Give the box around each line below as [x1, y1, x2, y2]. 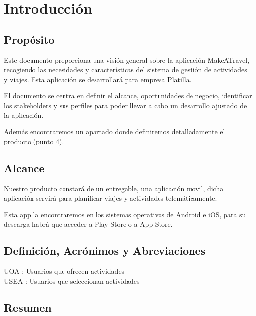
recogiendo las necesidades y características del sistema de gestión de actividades [4, 64, 247, 75]
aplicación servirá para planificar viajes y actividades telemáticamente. [4, 193, 217, 203]
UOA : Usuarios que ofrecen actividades [4, 266, 125, 276]
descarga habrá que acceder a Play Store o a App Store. [4, 219, 173, 229]
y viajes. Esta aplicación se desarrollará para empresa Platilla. [4, 74, 192, 84]
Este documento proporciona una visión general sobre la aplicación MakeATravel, [4, 55, 250, 65]
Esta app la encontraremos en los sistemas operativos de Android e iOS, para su [4, 209, 246, 219]
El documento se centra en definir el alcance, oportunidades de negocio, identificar [4, 90, 252, 101]
